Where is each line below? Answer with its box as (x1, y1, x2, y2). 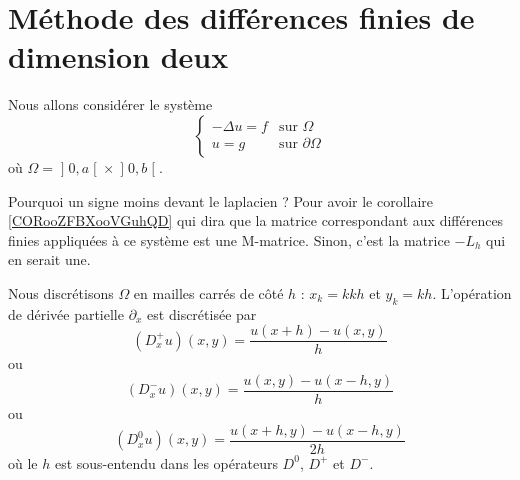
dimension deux (8, 36, 229, 77)
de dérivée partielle (8, 303, 124, 324)
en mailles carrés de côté (133, 282, 284, 303)
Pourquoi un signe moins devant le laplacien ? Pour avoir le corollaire (8, 190, 434, 211)
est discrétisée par (147, 303, 257, 324)
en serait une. (8, 249, 91, 270)
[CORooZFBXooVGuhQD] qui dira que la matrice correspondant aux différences (8, 210, 504, 231)
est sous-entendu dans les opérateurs (54, 452, 278, 473)
